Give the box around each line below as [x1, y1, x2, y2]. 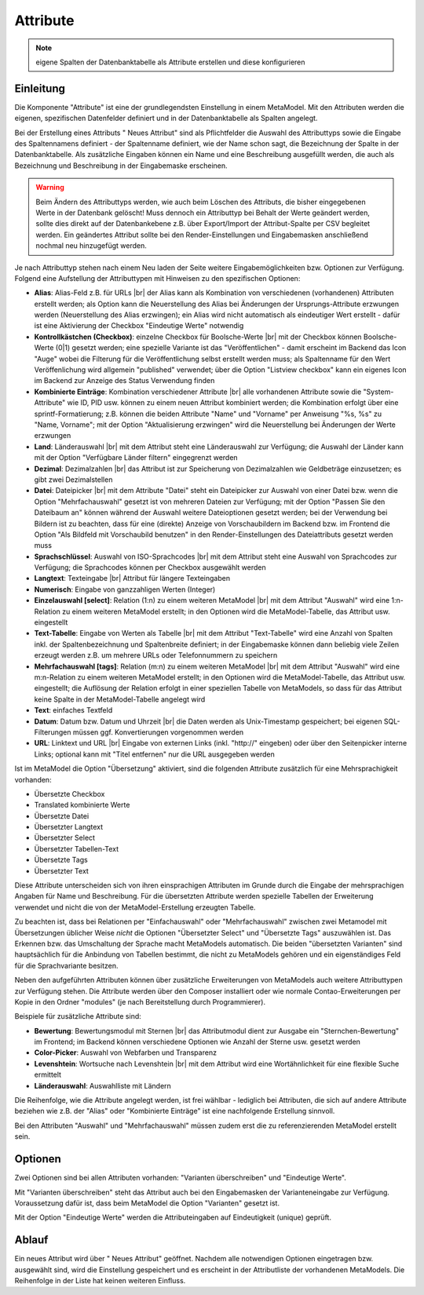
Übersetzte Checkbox [34, 789, 105, 798]
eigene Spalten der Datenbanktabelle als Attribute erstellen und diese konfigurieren [35, 57, 305, 67]
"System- [363, 387, 394, 396]
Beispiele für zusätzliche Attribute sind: [14, 1012, 141, 1021]
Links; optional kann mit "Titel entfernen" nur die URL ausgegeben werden [34, 750, 275, 759]
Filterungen [34, 727, 71, 737]
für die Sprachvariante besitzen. [14, 961, 119, 970]
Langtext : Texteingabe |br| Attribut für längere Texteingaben [34, 574, 231, 583]
